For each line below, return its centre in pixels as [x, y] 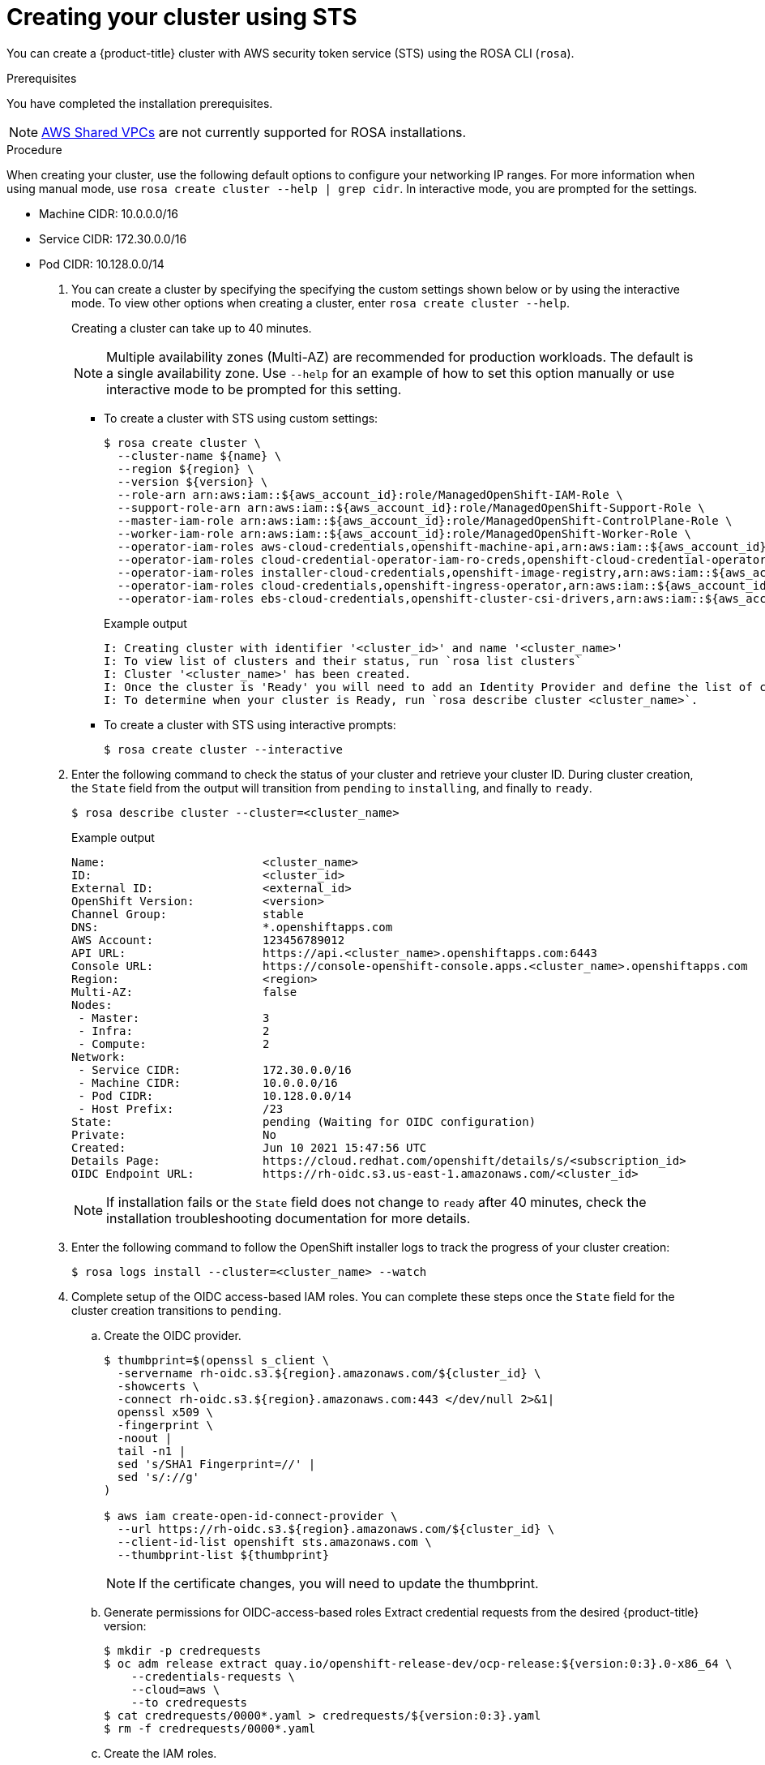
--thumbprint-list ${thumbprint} [223, 1555]
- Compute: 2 [174, 1044]
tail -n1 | [152, 1451]
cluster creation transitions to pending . [177, 1310]
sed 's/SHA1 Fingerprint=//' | [216, 1464]
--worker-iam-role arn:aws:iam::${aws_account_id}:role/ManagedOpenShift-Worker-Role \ [404, 533]
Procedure [34, 149]
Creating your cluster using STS [182, 17]
